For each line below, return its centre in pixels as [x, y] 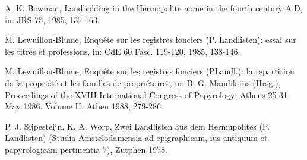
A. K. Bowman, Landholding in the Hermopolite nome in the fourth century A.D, [154, 8]
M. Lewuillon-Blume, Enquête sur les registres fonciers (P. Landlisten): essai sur [151, 40]
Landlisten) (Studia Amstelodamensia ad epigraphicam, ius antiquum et [136, 138]
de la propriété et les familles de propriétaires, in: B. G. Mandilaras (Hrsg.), [143, 82]
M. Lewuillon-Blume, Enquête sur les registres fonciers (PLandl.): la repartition [150, 71]
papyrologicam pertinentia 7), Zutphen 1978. [86, 149]
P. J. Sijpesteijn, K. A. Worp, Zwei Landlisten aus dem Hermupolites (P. [137, 126]
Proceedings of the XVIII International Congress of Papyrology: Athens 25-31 [146, 94]
